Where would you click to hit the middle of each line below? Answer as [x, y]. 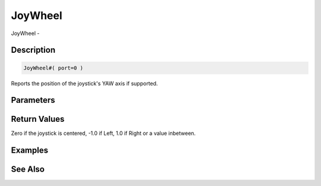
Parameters [33, 100]
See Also [28, 169]
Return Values [38, 119]
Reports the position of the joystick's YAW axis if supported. [84, 83]
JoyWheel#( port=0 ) [53, 68]
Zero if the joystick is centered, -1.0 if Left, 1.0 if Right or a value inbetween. [103, 133]
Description [33, 50]
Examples [30, 151]
